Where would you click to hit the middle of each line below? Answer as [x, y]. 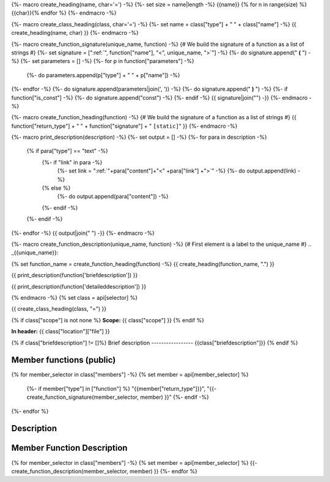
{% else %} [56, 188]
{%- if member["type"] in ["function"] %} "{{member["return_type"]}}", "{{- [122, 388]
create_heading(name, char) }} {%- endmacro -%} [75, 33]
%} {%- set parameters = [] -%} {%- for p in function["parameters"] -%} [103, 61]
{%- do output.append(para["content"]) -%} [113, 196]
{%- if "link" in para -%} [72, 162]
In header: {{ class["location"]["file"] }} [61, 332]
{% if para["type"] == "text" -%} [67, 151]
